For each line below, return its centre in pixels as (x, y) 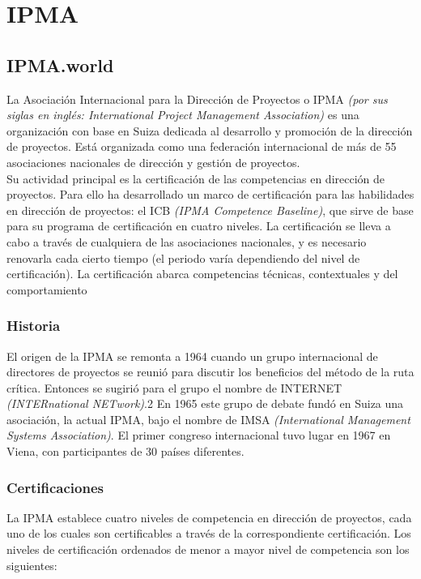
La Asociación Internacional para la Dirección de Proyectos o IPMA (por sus (197, 99)
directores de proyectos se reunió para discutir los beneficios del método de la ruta (210, 372)
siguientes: (32, 565)
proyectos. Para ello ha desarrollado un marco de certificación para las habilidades (210, 194)
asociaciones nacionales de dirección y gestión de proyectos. (153, 162)
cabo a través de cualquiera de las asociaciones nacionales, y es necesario (187, 241)
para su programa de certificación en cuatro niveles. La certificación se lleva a (199, 226)
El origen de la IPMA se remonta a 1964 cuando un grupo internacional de (192, 356)
